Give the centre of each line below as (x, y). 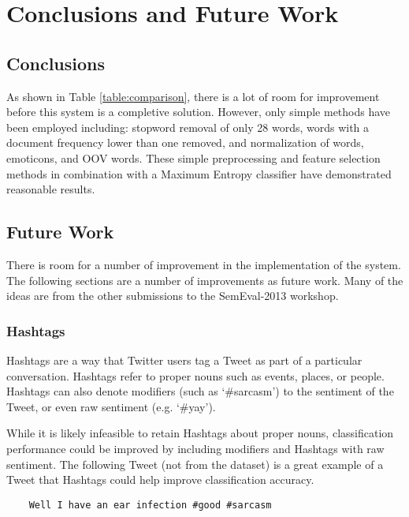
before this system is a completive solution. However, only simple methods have (199, 112)
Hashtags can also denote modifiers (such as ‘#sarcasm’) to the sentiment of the (200, 391)
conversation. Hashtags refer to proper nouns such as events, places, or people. (195, 375)
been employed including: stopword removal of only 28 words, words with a (188, 127)
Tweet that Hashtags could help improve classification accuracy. (160, 480)
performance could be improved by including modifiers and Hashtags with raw (195, 448)
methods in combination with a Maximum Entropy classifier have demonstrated (199, 173)
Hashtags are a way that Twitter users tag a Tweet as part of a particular (184, 360)
